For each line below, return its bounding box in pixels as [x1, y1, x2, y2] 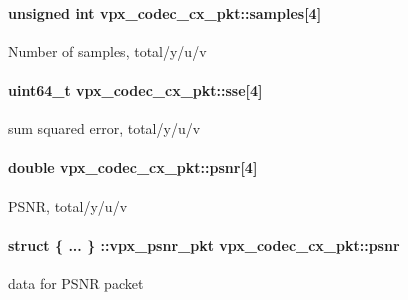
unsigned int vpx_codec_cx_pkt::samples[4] [8, 2, 322, 23]
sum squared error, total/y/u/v [8, 118, 201, 139]
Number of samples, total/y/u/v [8, 40, 207, 61]
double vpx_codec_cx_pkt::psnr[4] [8, 157, 258, 178]
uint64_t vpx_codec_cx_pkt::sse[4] [8, 79, 263, 100]
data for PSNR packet [8, 272, 144, 293]
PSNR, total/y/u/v [8, 195, 128, 216]
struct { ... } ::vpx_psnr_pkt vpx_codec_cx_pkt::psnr [8, 234, 400, 255]
